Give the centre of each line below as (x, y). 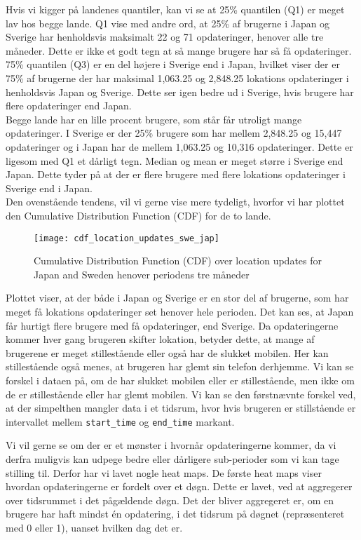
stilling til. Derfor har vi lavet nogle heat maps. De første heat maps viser (164, 472)
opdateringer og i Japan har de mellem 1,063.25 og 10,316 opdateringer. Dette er (179, 146)
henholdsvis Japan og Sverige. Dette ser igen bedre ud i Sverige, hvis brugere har (180, 92)
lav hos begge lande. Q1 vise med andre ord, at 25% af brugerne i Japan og (168, 23)
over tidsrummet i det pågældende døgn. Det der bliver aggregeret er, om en (170, 500)
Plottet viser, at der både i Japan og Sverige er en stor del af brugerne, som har (177, 298)
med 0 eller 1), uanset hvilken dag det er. (94, 527)
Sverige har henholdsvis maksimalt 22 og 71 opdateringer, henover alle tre (165, 37)
